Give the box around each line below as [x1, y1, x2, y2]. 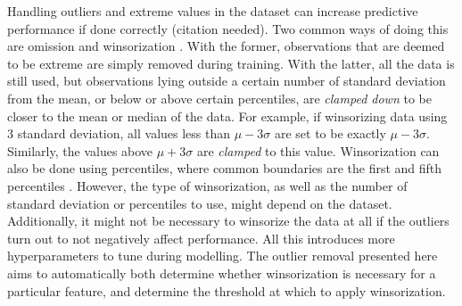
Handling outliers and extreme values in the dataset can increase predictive [7, 2, 418, 20]
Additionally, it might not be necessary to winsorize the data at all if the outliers [7, 211, 450, 230]
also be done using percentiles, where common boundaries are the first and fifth [7, 159, 442, 178]
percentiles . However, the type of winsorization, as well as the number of [7, 176, 408, 194]
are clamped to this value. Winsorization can [196, 141, 440, 160]
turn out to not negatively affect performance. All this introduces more [7, 228, 395, 247]
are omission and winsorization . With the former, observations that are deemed [7, 37, 445, 55]
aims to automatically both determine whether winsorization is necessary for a [7, 263, 436, 282]
